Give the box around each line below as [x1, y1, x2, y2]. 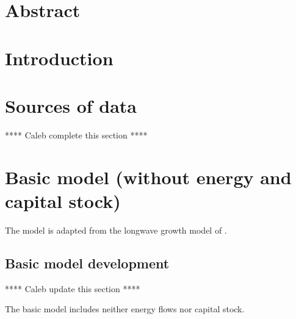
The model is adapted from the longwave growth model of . [5, 223, 227, 236]
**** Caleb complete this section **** [5, 128, 148, 141]
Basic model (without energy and [5, 164, 292, 189]
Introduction [5, 45, 114, 70]
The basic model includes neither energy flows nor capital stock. [5, 303, 245, 315]
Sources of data [5, 93, 137, 118]
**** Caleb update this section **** [5, 282, 140, 295]
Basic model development [5, 253, 170, 272]
